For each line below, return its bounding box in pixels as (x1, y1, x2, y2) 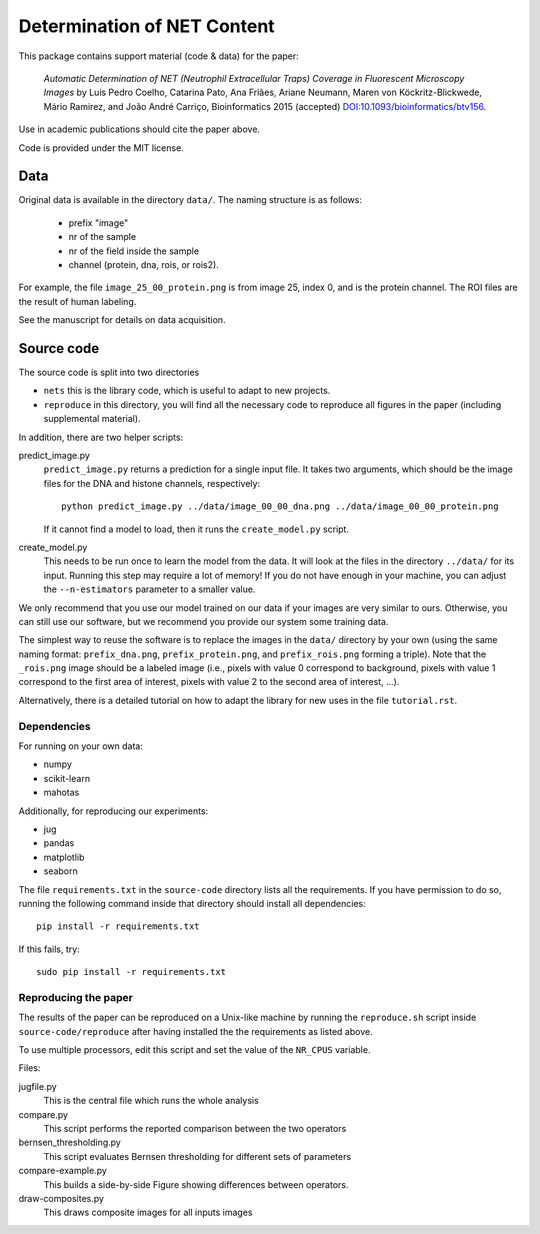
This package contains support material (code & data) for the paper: (18, 50, 299, 62)
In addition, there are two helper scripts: (18, 431, 184, 443)
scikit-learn (43, 772, 90, 784)
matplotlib (43, 851, 85, 863)
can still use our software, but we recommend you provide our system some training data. (18, 615, 389, 627)
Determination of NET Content (18, 15, 275, 37)
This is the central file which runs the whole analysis (43, 1095, 259, 1107)
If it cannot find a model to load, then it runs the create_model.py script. (43, 523, 350, 535)
